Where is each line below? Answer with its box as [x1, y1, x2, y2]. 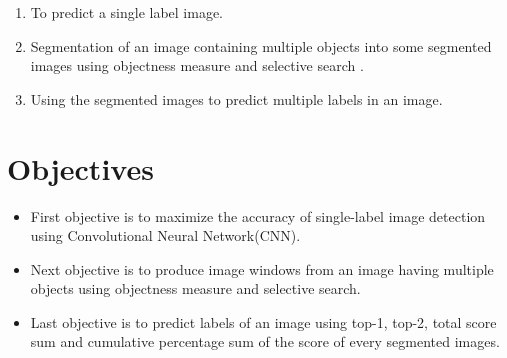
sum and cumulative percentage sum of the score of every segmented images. [30, 331, 500, 352]
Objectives [7, 147, 154, 188]
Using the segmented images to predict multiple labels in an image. [30, 88, 443, 109]
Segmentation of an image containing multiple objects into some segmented [30, 35, 492, 56]
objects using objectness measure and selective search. [30, 278, 361, 299]
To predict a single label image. [30, 2, 224, 22]
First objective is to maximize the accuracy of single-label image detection [30, 205, 486, 226]
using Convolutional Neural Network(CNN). [30, 225, 301, 246]
